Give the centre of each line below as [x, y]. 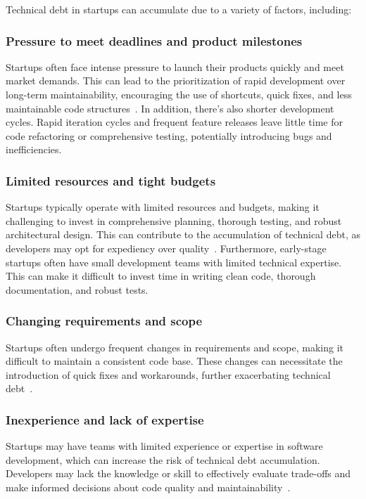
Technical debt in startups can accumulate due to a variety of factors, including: [179, 9]
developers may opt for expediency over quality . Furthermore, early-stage [166, 248]
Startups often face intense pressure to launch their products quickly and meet [175, 66]
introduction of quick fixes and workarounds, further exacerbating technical [168, 374]
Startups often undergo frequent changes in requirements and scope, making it [175, 347]
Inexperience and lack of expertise [105, 419]
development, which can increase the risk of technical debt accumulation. [163, 459]
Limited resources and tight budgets [111, 180]
